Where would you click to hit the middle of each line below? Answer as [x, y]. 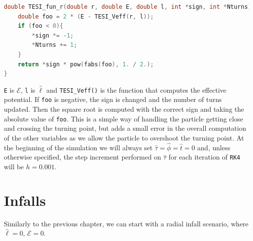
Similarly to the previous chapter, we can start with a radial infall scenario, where [126, 223]
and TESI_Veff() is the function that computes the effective [136, 90]
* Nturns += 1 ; [54, 45]
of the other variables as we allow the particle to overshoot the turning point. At [124, 137]
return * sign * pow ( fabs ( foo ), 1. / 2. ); [86, 64]
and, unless [214, 147]
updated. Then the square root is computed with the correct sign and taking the [124, 109]
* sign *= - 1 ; [53, 35]
